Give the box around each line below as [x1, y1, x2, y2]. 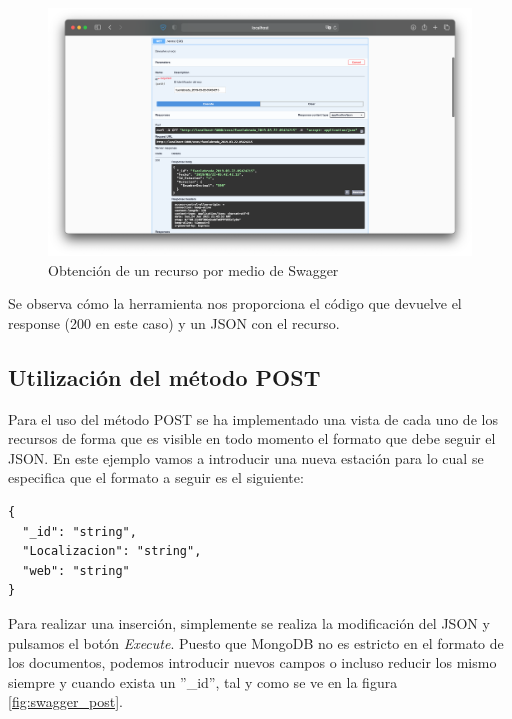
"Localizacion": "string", [22, 544, 202, 559]
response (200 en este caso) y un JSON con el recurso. [8, 312, 340, 333]
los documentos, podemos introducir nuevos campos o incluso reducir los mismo [8, 652, 497, 673]
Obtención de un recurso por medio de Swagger [48, 259, 339, 280]
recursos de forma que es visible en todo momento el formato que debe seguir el [8, 428, 496, 449]
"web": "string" [22, 563, 130, 578]
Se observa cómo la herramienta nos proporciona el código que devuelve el [8, 293, 462, 314]
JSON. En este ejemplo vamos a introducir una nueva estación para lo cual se [8, 447, 484, 468]
